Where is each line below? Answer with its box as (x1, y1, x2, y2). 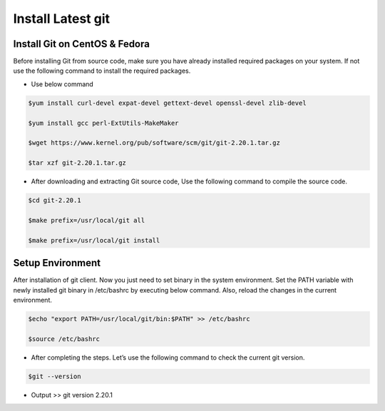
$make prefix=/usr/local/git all (28, 216, 145, 224)
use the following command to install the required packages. (13, 66, 191, 75)
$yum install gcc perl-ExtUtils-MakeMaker (28, 118, 179, 127)
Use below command (31, 79, 94, 88)
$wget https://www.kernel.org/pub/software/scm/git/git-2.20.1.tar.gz (28, 139, 281, 147)
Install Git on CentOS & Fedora (13, 38, 150, 50)
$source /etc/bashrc (28, 335, 100, 342)
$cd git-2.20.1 (28, 196, 81, 205)
